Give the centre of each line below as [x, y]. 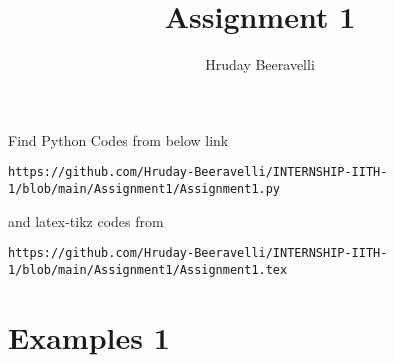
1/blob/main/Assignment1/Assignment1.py [144, 188]
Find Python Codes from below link [118, 139]
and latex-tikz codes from [86, 220]
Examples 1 [89, 336]
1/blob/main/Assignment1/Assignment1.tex [148, 269]
